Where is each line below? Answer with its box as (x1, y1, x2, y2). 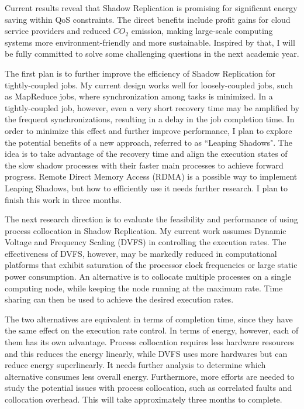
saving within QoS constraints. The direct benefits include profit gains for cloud (5, 13, 291, 25)
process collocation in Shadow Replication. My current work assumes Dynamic (5, 224, 286, 236)
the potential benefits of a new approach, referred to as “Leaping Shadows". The (5, 136, 292, 148)
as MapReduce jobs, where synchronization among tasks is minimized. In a (5, 90, 273, 102)
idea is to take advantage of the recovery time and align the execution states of (5, 147, 288, 160)
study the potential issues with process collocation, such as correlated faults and (5, 381, 292, 394)
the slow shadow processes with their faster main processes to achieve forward (5, 159, 284, 171)
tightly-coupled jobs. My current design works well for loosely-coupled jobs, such (5, 78, 293, 91)
